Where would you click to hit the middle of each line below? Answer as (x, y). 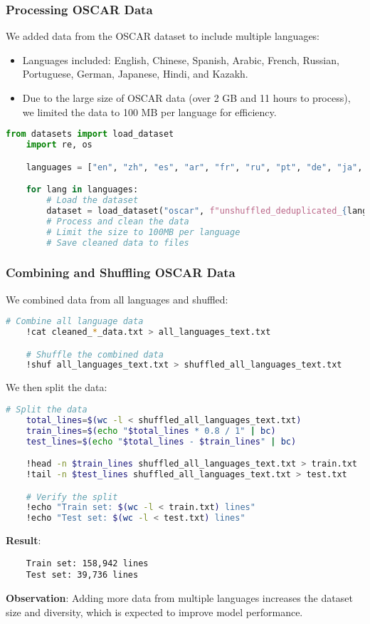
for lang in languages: (82, 190)
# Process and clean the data (118, 221)
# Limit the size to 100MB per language (143, 232)
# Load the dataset (92, 200)
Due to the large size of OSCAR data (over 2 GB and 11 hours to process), (186, 98)
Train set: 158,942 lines (87, 563)
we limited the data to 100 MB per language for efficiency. (149, 111)
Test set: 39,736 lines (82, 575)
